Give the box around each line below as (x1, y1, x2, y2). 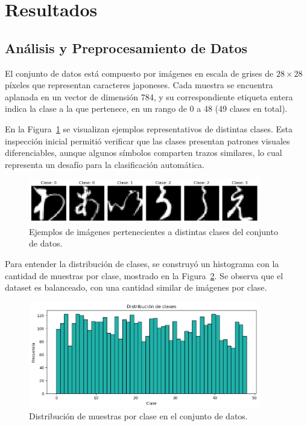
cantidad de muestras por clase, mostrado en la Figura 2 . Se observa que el (5, 269, 283, 282)
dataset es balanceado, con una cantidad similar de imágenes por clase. (5, 281, 267, 294)
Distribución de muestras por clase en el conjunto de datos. (29, 410, 248, 422)
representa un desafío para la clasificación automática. (5, 158, 204, 170)
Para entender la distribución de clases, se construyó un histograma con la (5, 257, 279, 269)
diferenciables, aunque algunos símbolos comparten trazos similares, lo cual (5, 146, 282, 159)
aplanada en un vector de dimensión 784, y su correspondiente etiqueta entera (5, 90, 293, 103)
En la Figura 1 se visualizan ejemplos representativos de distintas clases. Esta (5, 122, 293, 135)
